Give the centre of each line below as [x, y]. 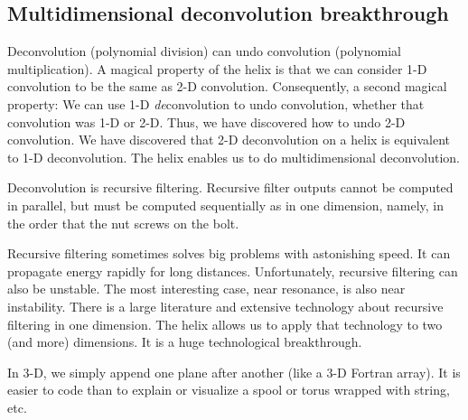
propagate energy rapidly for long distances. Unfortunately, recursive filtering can [233, 271]
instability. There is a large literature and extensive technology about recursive [225, 306]
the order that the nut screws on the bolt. [123, 223]
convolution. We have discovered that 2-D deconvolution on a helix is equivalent [229, 140]
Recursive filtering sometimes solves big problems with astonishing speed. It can [229, 253]
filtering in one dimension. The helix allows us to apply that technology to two [225, 324]
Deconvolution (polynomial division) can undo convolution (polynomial [204, 51]
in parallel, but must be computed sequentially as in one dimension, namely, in [225, 205]
